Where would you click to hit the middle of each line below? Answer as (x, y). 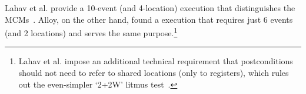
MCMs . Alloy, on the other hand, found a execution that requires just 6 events (149, 19)
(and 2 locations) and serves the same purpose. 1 (91, 32)
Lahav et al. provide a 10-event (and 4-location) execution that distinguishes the (150, 8)
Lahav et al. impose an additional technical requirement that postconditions (156, 61)
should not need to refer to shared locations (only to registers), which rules (154, 73)
